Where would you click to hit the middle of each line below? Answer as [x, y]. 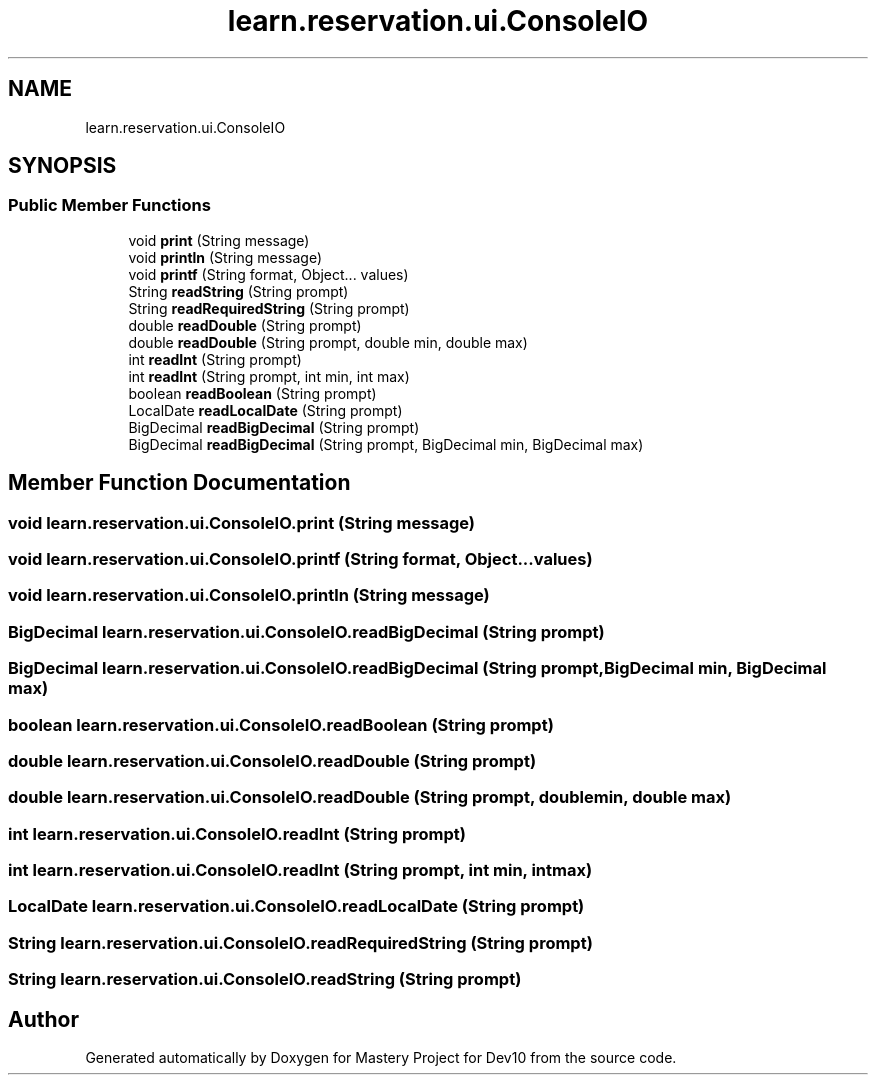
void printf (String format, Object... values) [268, 274]
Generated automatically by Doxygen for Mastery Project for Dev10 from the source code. [381, 1057]
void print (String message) [219, 240]
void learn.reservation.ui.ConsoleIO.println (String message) [249, 595]
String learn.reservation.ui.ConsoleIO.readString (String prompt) [265, 979]
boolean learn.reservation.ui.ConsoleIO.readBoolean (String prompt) [281, 724]
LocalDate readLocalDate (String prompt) [265, 410]
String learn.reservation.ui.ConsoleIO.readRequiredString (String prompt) [300, 942]
